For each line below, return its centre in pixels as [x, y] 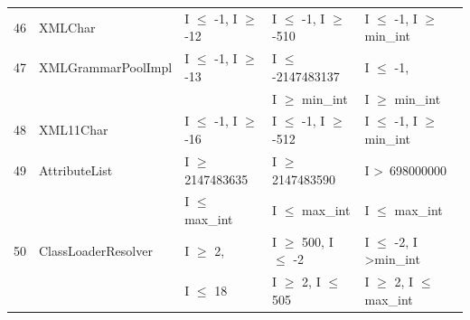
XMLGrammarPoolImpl [106, 66]
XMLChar [67, 27]
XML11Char [74, 130]
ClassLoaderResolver [96, 250]
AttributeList [76, 169]
